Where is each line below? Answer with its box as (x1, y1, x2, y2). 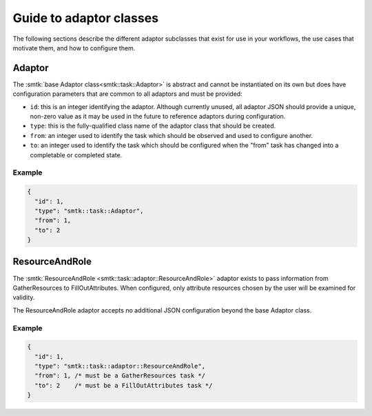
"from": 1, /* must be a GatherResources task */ (34, 372, 206, 379)
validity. (12, 293, 35, 301)
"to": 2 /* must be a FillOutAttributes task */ (34, 382, 213, 389)
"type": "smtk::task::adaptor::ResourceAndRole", (34, 362, 206, 370)
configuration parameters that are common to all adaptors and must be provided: (12, 90, 242, 98)
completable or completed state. (30, 150, 123, 159)
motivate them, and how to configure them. (12, 43, 136, 52)
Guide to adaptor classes (12, 10, 158, 26)
